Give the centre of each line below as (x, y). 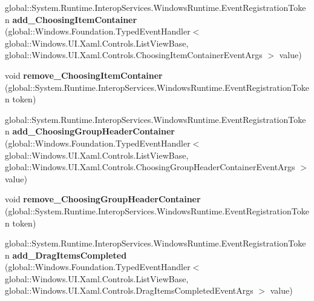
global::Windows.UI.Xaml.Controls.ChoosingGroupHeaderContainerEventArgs (150, 167)
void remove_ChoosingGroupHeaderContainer (103, 199)
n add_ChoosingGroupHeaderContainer (90, 131)
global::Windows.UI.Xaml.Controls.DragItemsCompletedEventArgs (129, 290)
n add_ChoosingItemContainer (71, 19)
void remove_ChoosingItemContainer (84, 75)
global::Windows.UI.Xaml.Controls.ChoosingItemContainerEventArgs (134, 55)
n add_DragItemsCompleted (66, 255)
